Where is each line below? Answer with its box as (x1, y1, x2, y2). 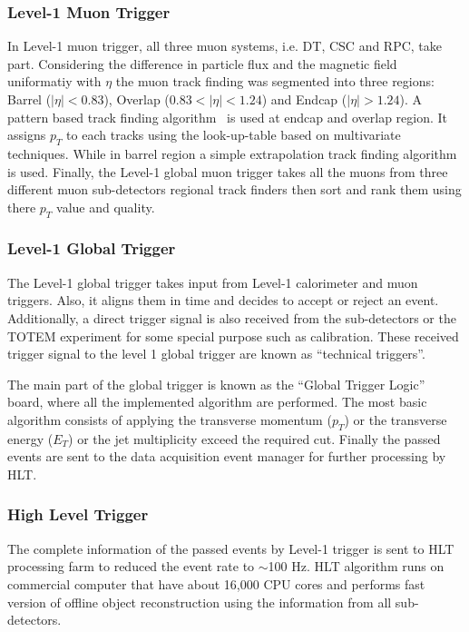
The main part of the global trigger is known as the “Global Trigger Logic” (7, 374, 425, 393)
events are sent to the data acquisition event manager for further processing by (7, 447, 446, 466)
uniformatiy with (7, 72, 102, 91)
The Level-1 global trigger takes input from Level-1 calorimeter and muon (7, 272, 418, 291)
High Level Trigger (7, 503, 149, 526)
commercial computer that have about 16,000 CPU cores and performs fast (7, 574, 425, 593)
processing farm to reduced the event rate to (7, 557, 255, 576)
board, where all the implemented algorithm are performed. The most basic (7, 392, 427, 411)
